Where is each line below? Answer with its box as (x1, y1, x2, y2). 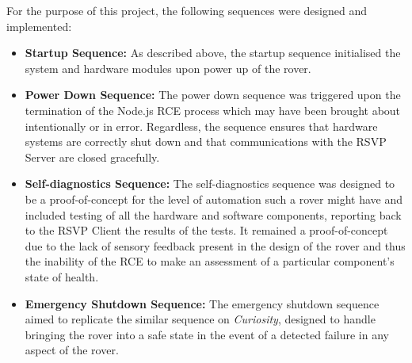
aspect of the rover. (25, 342, 119, 358)
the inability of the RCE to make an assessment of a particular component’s (25, 253, 395, 269)
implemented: (6, 17, 72, 34)
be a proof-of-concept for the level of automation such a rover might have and (25, 190, 403, 207)
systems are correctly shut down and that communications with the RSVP (25, 133, 387, 150)
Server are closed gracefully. (25, 148, 160, 165)
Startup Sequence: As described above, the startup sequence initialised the (25, 44, 401, 61)
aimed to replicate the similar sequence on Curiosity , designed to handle (25, 311, 376, 327)
